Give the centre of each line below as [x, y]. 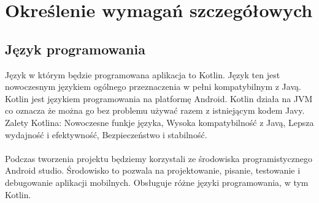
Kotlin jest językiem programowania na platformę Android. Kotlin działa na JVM [159, 98]
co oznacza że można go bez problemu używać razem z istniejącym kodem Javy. [155, 110]
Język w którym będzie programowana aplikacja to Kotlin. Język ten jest [143, 74]
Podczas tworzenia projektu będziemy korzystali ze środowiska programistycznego [159, 158]
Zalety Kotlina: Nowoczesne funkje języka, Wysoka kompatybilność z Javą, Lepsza [159, 122]
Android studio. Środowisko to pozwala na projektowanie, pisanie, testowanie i [153, 170]
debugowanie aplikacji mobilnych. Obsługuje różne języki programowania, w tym [157, 182]
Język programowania [75, 49]
